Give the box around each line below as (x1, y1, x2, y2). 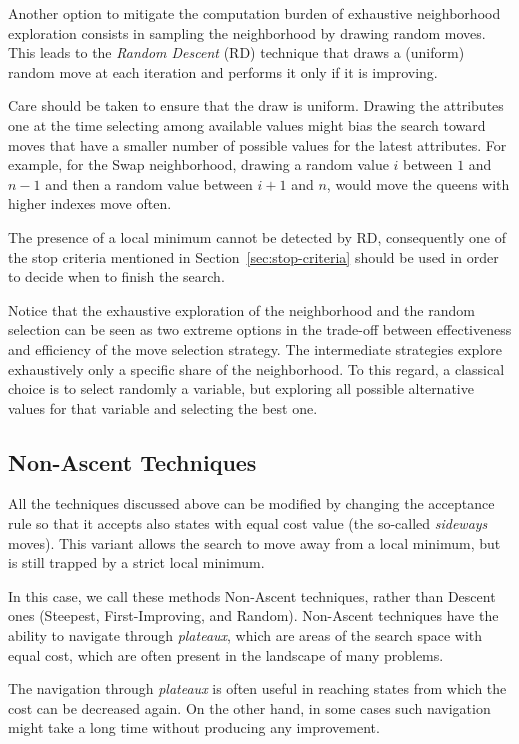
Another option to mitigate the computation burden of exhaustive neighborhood (8, 3, 501, 23)
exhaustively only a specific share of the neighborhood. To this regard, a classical (8, 358, 505, 379)
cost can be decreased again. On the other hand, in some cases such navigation (8, 697, 491, 718)
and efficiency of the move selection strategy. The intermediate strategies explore (8, 338, 502, 359)
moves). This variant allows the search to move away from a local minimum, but (8, 532, 501, 553)
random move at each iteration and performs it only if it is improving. (8, 61, 438, 82)
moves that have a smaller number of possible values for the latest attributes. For (8, 134, 507, 155)
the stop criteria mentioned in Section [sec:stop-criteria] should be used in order (8, 246, 499, 267)
